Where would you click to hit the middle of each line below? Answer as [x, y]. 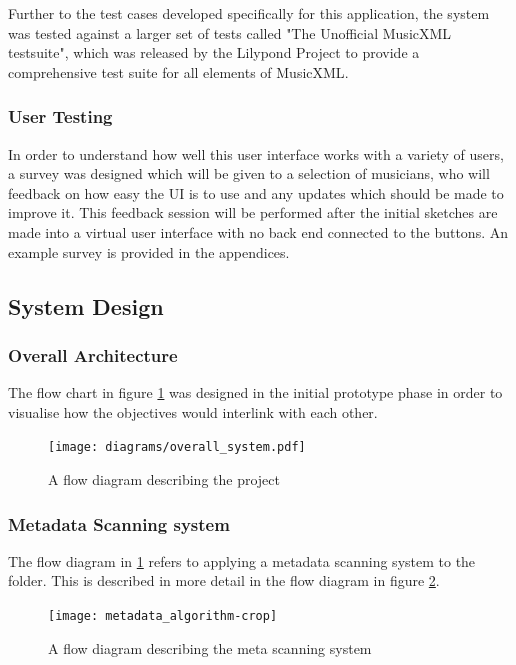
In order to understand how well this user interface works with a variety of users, [256, 153]
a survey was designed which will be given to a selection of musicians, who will [249, 173]
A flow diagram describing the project [164, 479]
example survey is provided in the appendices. [149, 251]
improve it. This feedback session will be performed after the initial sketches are [253, 212]
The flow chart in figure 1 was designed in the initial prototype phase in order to [255, 392]
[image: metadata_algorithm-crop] [163, 616]
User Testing [60, 116]
